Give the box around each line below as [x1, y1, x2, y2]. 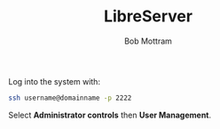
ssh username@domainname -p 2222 [8, 93, 132, 102]
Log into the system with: [8, 76, 101, 86]
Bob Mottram [124, 36, 172, 46]
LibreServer [104, 6, 192, 27]
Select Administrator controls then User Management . [8, 109, 212, 120]
